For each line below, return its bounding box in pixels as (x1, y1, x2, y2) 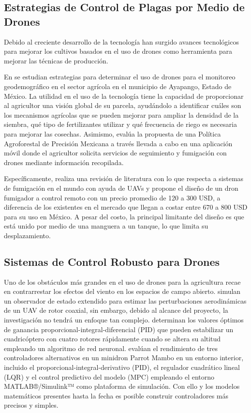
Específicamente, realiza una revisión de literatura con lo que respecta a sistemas (4, 173, 244, 184)
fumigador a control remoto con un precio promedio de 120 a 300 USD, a (4, 192, 221, 202)
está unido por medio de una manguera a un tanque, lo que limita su (4, 221, 208, 231)
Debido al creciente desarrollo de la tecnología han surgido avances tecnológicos (4, 36, 239, 46)
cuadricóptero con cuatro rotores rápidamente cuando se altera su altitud (4, 334, 221, 344)
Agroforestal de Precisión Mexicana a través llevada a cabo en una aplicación (4, 138, 233, 148)
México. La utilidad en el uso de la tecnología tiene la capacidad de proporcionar (4, 91, 244, 101)
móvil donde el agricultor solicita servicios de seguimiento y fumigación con (4, 148, 227, 158)
